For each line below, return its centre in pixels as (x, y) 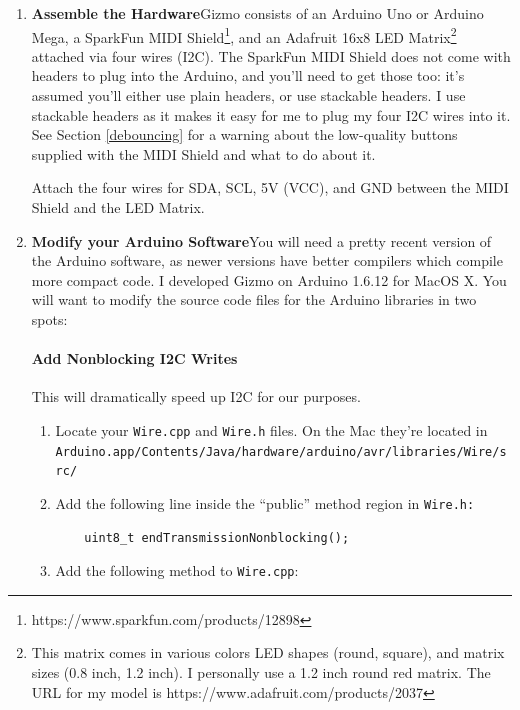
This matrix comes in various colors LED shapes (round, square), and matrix (268, 652)
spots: (49, 318)
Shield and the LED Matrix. (118, 207)
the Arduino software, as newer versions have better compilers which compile (267, 260)
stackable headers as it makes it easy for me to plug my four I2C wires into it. (271, 114)
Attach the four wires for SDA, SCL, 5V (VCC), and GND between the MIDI (270, 187)
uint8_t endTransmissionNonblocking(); (217, 537)
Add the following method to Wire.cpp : (177, 570)
